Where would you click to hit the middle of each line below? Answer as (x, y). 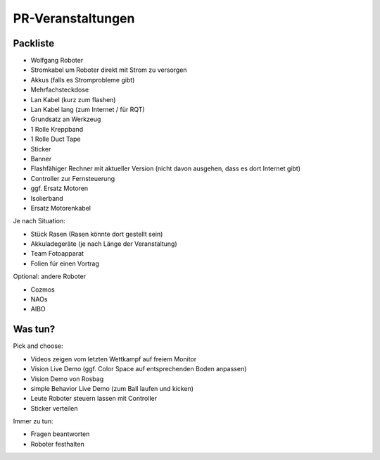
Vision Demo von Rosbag (67, 379)
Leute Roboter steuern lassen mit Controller (94, 399)
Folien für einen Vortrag (65, 263)
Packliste (34, 43)
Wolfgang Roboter (57, 61)
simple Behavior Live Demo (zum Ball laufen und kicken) (112, 388)
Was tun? (34, 329)
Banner (41, 158)
